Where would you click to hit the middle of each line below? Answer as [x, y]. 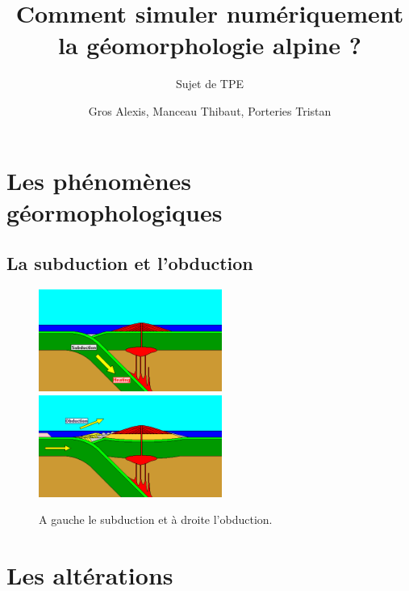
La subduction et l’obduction [130, 263]
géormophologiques [115, 211]
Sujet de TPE [209, 84]
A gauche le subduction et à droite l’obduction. [156, 519]
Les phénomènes [99, 180]
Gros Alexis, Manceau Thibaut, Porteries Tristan [210, 110]
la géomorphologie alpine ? [210, 45]
